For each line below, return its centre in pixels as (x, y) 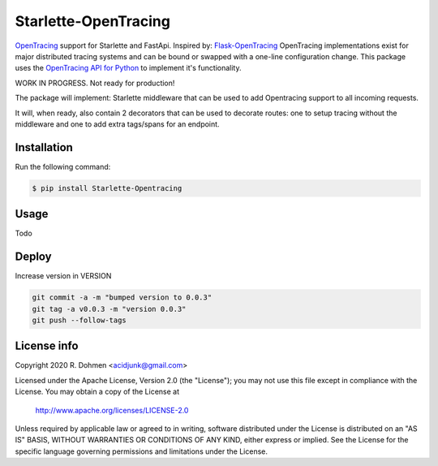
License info (47, 346)
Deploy (33, 257)
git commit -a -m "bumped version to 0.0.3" (122, 298)
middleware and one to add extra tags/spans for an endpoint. (117, 124)
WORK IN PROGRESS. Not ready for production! (95, 83)
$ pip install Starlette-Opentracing (107, 188)
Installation (44, 147)
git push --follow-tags (79, 320)
